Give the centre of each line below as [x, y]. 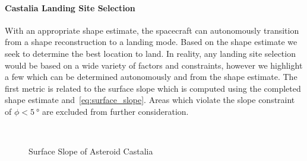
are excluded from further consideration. [115, 111]
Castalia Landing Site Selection [70, 7]
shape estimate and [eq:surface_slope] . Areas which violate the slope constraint [150, 100]
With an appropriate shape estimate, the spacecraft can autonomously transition [152, 30]
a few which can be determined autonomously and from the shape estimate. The [151, 77]
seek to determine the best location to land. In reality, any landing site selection [150, 53]
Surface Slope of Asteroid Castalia [91, 151]
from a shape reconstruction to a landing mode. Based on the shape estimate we [151, 42]
